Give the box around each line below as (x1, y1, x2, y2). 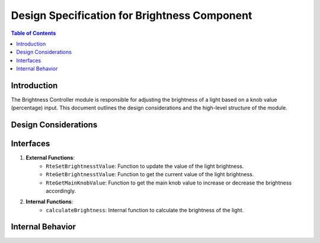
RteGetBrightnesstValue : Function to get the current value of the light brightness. (46, 171, 254, 178)
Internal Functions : (25, 198, 73, 205)
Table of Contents (11, 30, 56, 37)
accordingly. (46, 187, 76, 195)
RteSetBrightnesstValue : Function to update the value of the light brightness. (46, 163, 244, 170)
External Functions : (25, 154, 75, 161)
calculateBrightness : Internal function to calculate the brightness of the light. (46, 206, 244, 213)
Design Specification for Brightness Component (11, 9, 252, 22)
